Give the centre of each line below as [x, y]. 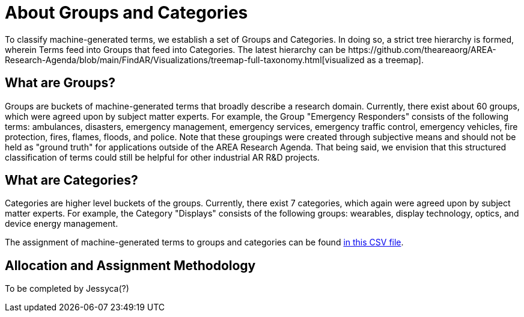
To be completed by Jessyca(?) [67, 289]
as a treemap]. [395, 60]
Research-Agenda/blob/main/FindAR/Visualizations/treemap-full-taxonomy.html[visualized [185, 60]
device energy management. [62, 224]
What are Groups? [60, 83]
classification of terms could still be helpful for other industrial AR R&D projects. [162, 157]
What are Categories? [72, 180]
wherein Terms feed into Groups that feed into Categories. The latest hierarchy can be [175, 49]
